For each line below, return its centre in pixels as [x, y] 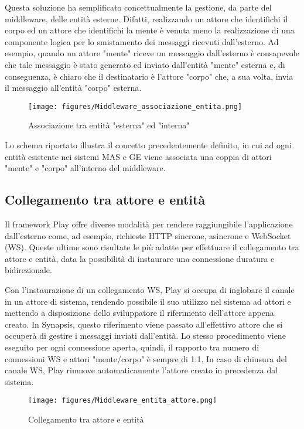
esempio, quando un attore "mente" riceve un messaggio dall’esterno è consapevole [152, 53]
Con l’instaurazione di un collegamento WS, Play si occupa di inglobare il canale [150, 289]
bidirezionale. [28, 270]
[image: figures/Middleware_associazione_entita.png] [135, 106]
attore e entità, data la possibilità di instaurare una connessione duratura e [140, 258]
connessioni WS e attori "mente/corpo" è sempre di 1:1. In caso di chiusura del [146, 358]
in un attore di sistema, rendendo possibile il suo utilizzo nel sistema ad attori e [148, 301]
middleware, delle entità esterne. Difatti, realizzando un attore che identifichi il [146, 18]
